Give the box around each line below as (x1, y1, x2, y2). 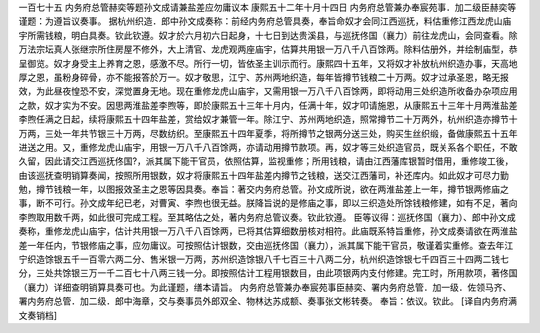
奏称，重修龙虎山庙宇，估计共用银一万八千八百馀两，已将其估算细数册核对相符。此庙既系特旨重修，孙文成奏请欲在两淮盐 (18, 225, 518, 237)
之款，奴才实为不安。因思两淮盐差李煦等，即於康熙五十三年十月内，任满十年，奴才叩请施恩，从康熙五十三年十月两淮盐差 (18, 99, 518, 111)
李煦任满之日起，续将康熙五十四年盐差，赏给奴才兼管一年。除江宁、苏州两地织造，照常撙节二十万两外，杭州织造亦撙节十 (18, 113, 518, 125)
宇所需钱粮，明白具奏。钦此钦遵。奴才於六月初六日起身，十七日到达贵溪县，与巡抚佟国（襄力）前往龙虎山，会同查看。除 (18, 29, 518, 41)
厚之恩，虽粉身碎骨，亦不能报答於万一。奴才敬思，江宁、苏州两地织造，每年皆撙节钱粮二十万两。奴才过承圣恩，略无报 (18, 71, 509, 83)
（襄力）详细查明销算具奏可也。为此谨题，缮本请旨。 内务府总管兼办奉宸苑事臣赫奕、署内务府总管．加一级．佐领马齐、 (18, 281, 512, 293)
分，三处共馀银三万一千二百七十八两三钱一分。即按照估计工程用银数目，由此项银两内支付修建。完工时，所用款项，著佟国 (18, 267, 518, 279)
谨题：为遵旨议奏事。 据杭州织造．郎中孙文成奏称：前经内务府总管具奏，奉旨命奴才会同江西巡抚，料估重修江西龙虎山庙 (18, 15, 512, 27)
